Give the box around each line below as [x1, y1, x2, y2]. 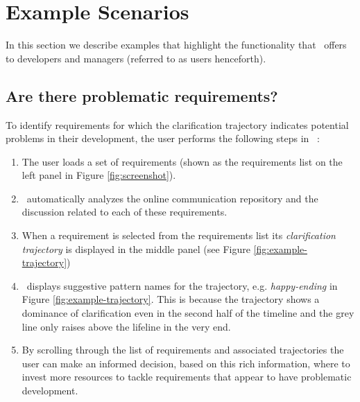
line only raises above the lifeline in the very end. [22, 319, 231, 333]
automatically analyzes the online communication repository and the [26, 191, 318, 205]
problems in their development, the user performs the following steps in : [6, 131, 320, 146]
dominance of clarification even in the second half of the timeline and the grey [22, 306, 354, 320]
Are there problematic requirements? [6, 85, 278, 106]
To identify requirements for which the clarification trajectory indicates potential [6, 117, 349, 132]
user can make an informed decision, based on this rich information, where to [22, 356, 350, 370]
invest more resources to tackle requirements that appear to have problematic [22, 369, 352, 384]
